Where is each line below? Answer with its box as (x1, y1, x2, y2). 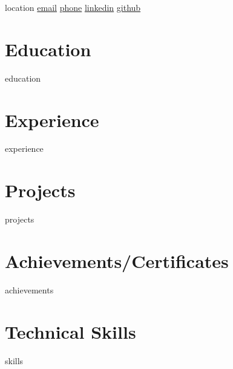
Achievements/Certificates (5, 248, 229, 273)
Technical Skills (5, 319, 136, 344)
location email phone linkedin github (5, 1, 141, 13)
